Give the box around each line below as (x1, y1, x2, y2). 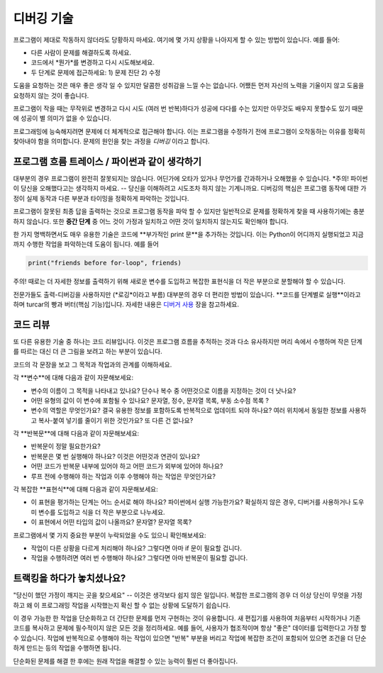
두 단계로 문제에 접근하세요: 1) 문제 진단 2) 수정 (30, 68, 161, 77)
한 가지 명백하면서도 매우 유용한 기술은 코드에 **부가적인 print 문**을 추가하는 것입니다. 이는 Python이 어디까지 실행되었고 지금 (13, 230, 365, 238)
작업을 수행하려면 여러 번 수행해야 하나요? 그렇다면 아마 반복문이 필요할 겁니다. (30, 554, 248, 562)
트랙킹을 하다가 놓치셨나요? (13, 572, 126, 584)
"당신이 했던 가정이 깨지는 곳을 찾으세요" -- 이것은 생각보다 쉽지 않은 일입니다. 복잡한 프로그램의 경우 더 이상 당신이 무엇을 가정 (13, 591, 363, 599)
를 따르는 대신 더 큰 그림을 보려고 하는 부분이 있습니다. (13, 347, 162, 356)
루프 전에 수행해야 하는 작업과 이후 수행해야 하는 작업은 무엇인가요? (30, 472, 216, 480)
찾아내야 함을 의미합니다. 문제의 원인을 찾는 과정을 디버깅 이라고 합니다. (13, 137, 210, 145)
